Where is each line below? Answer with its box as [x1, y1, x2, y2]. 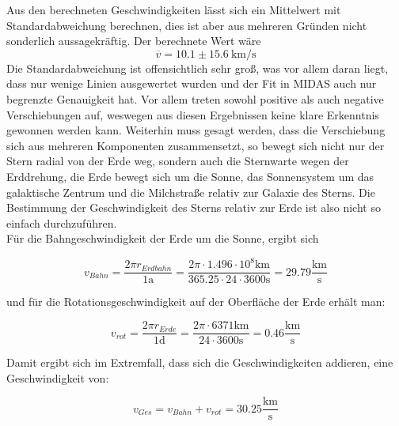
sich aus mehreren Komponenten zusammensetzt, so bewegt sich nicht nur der [6, 137, 385, 153]
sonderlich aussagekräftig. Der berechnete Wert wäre [6, 32, 261, 49]
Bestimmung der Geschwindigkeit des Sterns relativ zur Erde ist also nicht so [6, 199, 381, 216]
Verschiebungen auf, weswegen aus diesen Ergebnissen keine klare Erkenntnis [6, 106, 379, 123]
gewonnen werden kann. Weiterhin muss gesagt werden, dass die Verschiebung [6, 122, 386, 138]
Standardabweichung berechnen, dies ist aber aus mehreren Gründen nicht [6, 17, 367, 33]
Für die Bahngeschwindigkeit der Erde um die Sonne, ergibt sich [6, 230, 319, 247]
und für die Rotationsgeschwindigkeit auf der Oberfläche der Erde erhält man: [6, 293, 386, 310]
